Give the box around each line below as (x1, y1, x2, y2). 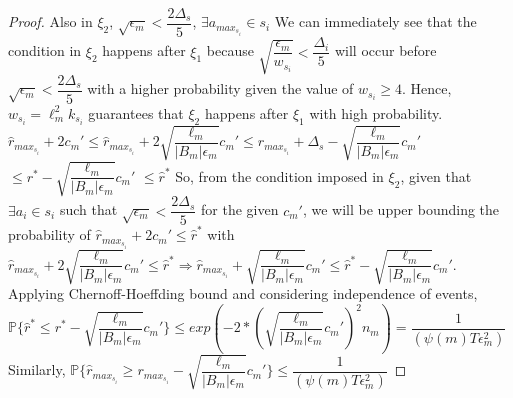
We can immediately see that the (274, 11, 477, 32)
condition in (8, 40, 82, 61)
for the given (201, 199, 279, 220)
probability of (8, 224, 91, 245)
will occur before (334, 40, 437, 61)
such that (59, 199, 118, 220)
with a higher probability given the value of (87, 78, 354, 99)
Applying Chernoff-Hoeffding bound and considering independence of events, (8, 283, 478, 304)
